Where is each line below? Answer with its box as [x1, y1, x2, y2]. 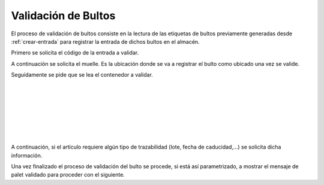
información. [11, 151, 43, 159]
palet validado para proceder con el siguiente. [11, 171, 125, 178]
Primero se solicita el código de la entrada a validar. [11, 49, 139, 56]
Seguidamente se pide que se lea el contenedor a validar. [11, 71, 153, 78]
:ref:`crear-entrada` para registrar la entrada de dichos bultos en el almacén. [11, 38, 200, 45]
